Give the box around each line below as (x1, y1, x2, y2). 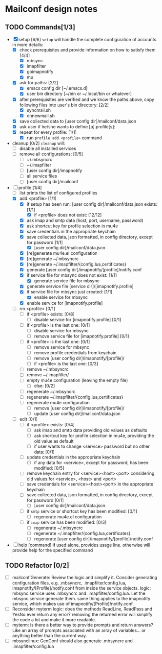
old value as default (34, 438, 74, 444)
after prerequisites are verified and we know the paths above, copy (19, 97, 155, 102)
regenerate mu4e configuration (26, 399, 90, 405)
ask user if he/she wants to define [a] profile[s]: (19, 123, 116, 129)
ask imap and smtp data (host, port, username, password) (26, 217, 143, 223)
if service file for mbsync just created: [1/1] (26, 289, 113, 295)
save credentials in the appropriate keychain (26, 228, 116, 234)
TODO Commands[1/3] (5, 23, 76, 31)
